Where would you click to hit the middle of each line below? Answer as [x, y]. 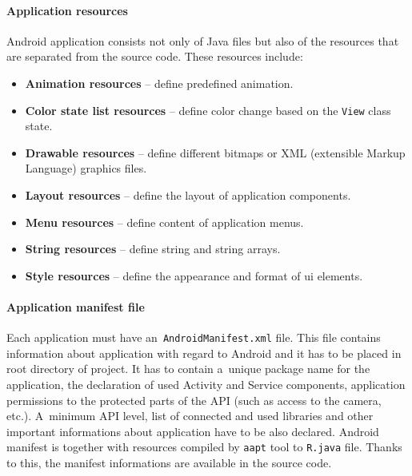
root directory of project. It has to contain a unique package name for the [188, 369]
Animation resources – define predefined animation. [159, 83]
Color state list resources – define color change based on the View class [208, 110]
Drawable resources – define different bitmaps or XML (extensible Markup [215, 152]
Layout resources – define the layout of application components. [188, 195]
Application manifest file [76, 306]
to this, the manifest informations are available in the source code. [169, 463]
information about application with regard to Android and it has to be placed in [204, 353]
